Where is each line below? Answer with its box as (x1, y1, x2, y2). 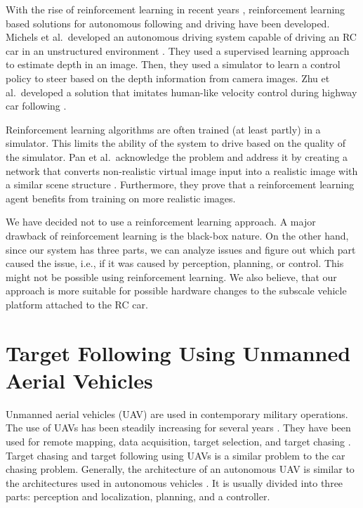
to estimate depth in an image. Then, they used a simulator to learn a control (6, 57, 341, 72)
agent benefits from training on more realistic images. (6, 190, 236, 205)
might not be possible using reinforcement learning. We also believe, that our (6, 269, 337, 284)
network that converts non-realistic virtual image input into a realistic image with (6, 163, 358, 178)
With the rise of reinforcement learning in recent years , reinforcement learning (6, 2, 345, 16)
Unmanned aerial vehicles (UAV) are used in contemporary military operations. (6, 406, 348, 421)
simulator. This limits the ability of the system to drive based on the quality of (6, 136, 345, 150)
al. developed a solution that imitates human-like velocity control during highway (6, 84, 357, 99)
